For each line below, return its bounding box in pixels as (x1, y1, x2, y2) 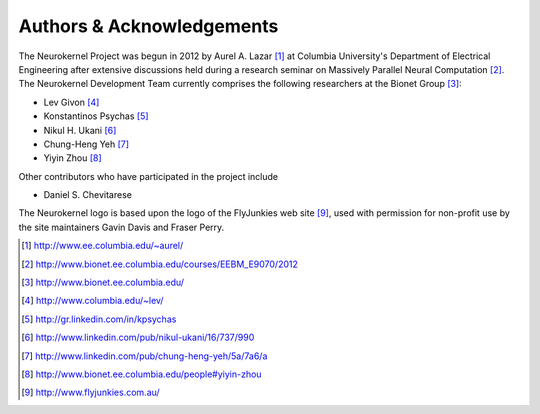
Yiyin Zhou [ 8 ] (43, 152, 102, 164)
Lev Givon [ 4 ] (43, 96, 100, 108)
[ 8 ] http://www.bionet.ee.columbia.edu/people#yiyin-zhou (21, 368, 262, 380)
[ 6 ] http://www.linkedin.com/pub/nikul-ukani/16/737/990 (21, 331, 255, 344)
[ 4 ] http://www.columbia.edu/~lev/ (21, 295, 164, 307)
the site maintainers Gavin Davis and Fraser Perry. (18, 221, 225, 233)
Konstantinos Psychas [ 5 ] (43, 110, 149, 122)
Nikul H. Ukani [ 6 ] (43, 124, 117, 136)
